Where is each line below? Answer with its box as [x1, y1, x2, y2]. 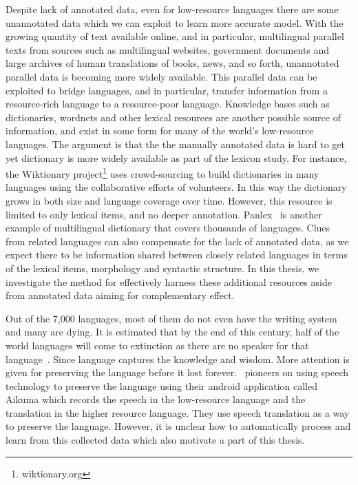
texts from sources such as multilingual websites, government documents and [6, 42, 330, 56]
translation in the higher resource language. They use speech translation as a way [6, 405, 350, 420]
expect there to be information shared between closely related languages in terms [6, 247, 348, 262]
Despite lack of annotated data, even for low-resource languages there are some [6, 2, 339, 16]
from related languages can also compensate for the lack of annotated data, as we [6, 234, 349, 248]
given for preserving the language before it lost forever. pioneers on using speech [6, 365, 349, 380]
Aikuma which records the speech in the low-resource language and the [6, 392, 306, 406]
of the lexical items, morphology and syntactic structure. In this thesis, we [6, 260, 319, 275]
